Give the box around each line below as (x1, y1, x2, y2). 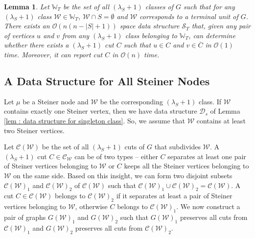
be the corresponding (100, 96, 163, 106)
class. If (198, 96, 221, 106)
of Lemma (210, 106, 240, 116)
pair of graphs (4, 212, 46, 222)
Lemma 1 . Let (4, 1, 49, 11)
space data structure (119, 21, 180, 31)
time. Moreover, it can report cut (4, 49, 103, 59)
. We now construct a (176, 201, 240, 212)
